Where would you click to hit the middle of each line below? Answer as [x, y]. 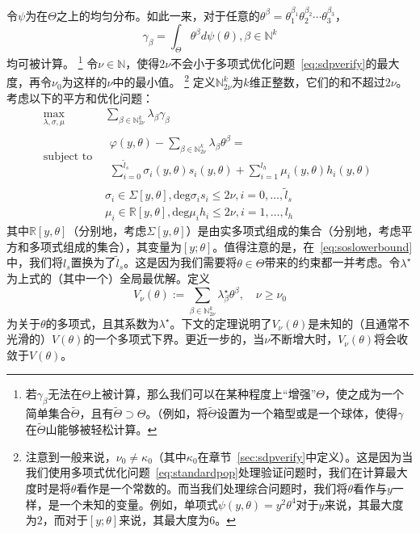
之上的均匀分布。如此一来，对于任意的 [158, 15]
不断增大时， [304, 339]
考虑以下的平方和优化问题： [80, 97]
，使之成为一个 [364, 394]
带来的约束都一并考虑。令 [332, 262]
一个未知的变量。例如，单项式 [139, 504]
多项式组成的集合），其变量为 [105, 246]
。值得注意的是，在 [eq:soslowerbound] [313, 246]
